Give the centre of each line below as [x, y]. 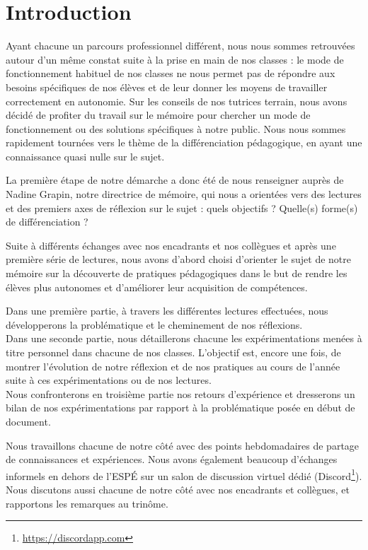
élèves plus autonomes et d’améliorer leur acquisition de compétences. [157, 287]
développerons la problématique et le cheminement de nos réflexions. [154, 324]
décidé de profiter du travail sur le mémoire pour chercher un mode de [158, 115]
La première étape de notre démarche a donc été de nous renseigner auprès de [175, 180]
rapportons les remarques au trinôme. [87, 503]
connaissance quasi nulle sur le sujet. [85, 156]
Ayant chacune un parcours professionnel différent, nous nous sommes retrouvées [180, 46]
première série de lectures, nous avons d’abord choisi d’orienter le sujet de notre [179, 259]
